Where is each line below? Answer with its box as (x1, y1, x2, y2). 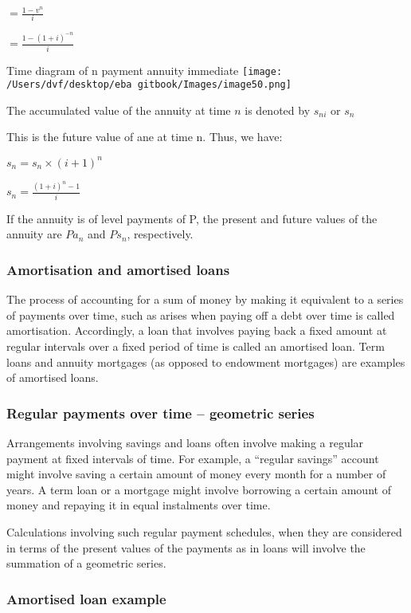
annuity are (6, 226, 62, 242)
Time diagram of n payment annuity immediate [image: (6, 61, 283, 78)
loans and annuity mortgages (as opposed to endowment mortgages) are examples (6, 353, 405, 370)
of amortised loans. (6, 369, 99, 386)
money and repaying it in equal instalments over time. (6, 497, 271, 513)
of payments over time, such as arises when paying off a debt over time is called (6, 306, 395, 323)
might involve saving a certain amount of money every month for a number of (6, 466, 386, 482)
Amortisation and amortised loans (6, 259, 230, 279)
